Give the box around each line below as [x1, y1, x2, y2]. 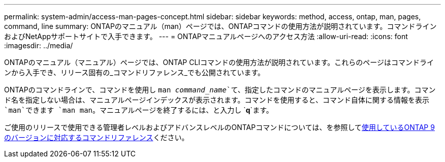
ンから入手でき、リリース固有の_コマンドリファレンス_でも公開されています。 [4, 68, 265, 77]
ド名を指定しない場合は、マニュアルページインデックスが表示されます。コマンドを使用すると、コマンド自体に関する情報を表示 [4, 96, 429, 104]
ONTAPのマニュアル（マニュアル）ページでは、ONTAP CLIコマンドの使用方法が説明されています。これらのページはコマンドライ [4, 58, 434, 67]
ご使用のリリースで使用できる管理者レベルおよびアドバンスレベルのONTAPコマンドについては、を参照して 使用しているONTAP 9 [4, 123, 435, 132]
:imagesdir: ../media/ [4, 41, 73, 50]
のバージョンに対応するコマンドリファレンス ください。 [4, 133, 189, 142]
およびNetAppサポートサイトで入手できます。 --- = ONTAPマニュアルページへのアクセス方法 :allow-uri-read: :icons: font [4, 32, 408, 41]
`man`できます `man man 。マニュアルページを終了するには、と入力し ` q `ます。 [4, 106, 273, 114]
